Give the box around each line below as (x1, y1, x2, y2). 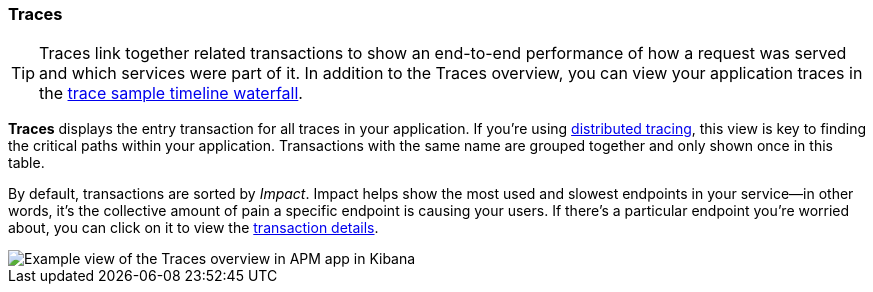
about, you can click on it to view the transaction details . (8, 219, 379, 237)
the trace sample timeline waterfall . (39, 83, 303, 104)
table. (8, 154, 45, 172)
